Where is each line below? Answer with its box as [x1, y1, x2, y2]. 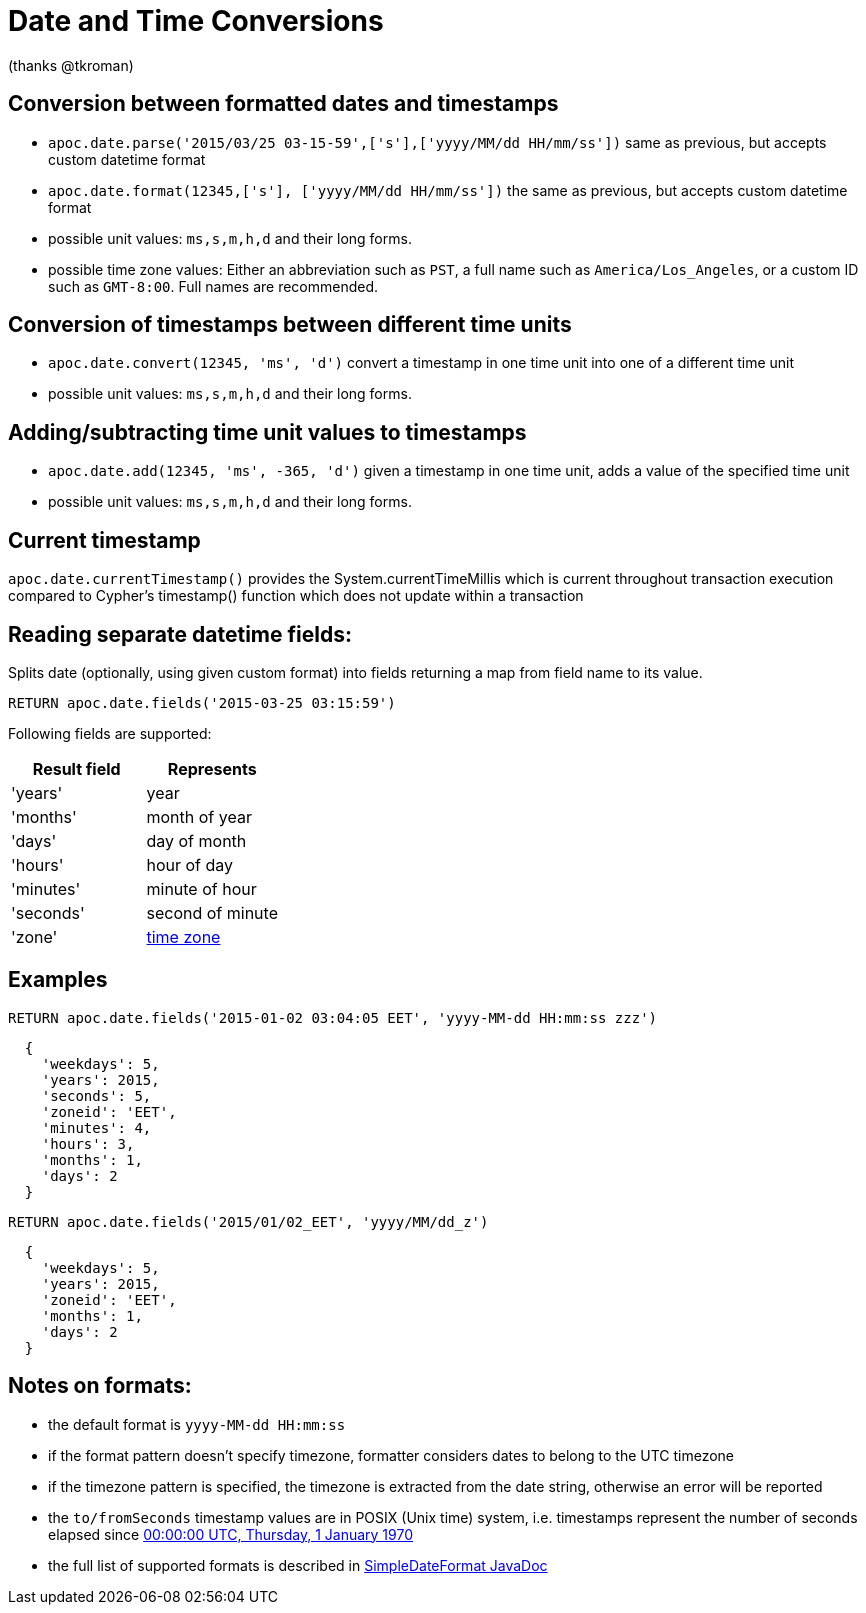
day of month [146, 830, 247, 851]
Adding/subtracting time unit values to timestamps [8, 419, 527, 445]
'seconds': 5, [41, 1087, 152, 1104]
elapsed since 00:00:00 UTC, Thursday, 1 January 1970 [48, 1525, 413, 1543]
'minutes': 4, [41, 1119, 152, 1136]
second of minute [146, 902, 278, 923]
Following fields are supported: [8, 724, 212, 742]
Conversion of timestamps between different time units [8, 312, 572, 338]
